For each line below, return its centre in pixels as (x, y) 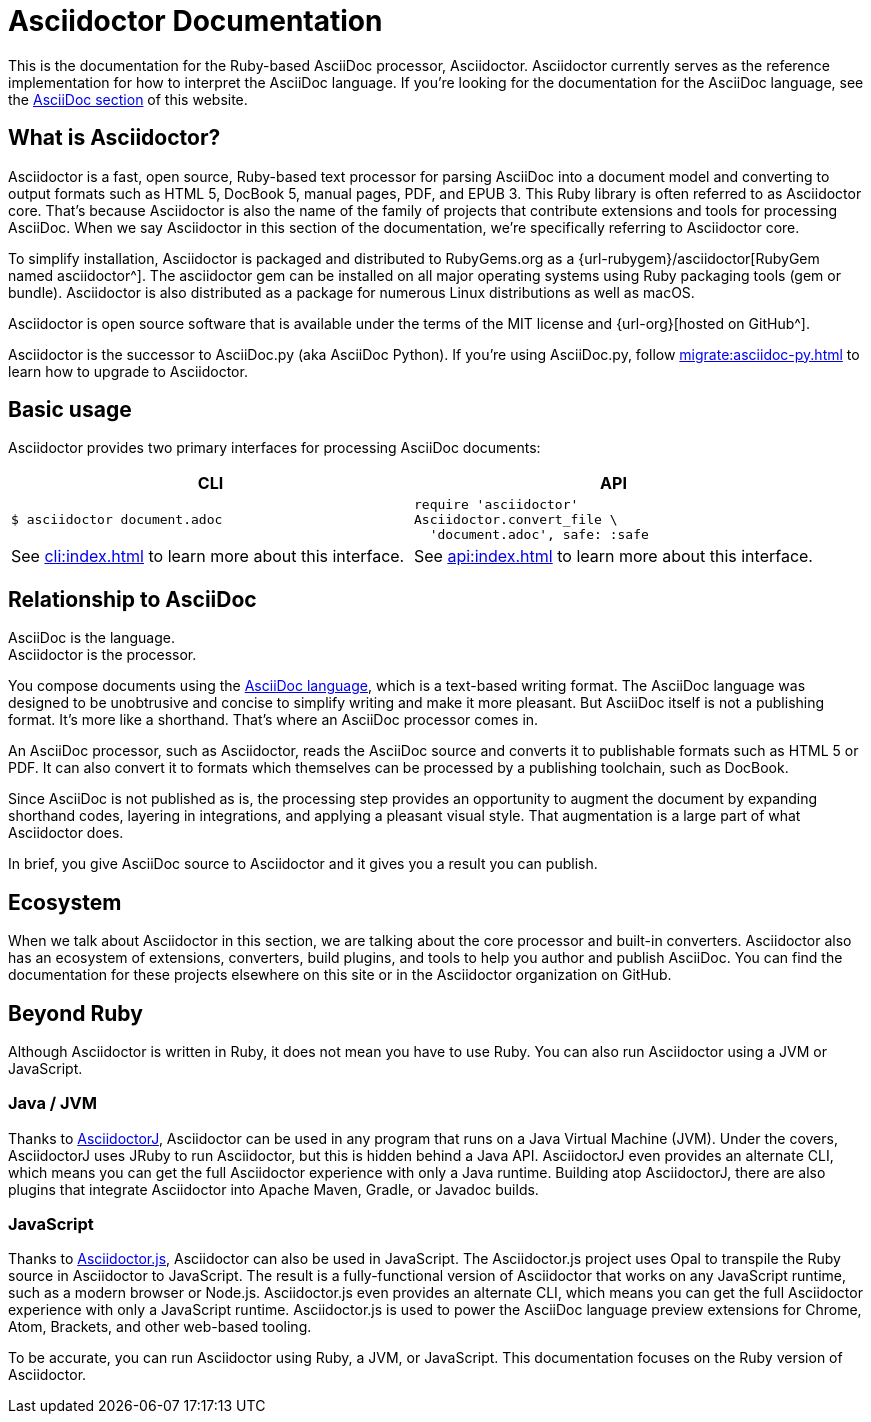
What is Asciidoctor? (114, 138)
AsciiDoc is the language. (91, 638)
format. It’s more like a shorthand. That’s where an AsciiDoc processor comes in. (273, 720)
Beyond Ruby (75, 1013)
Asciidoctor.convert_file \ (515, 520)
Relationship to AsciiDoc (132, 599)
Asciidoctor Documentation (195, 21)
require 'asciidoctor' (496, 505)
